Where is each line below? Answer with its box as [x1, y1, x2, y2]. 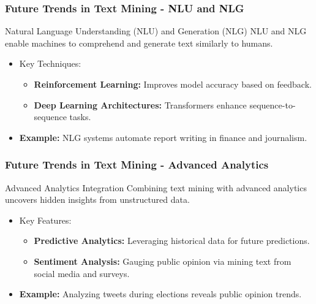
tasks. [69, 110, 91, 123]
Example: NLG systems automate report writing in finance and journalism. [19, 131, 307, 143]
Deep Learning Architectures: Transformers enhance [34, 98, 247, 111]
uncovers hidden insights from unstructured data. [5, 193, 190, 206]
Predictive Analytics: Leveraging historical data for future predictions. [34, 234, 310, 247]
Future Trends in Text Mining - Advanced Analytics [5, 157, 269, 172]
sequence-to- [249, 98, 296, 111]
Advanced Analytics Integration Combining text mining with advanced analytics [5, 181, 307, 194]
